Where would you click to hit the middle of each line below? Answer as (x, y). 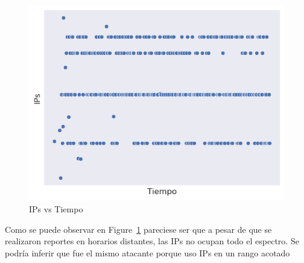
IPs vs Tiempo (56, 208)
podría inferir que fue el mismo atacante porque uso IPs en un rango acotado (147, 252)
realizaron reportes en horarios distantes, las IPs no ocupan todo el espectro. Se (152, 241)
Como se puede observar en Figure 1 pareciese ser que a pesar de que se (138, 229)
